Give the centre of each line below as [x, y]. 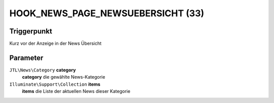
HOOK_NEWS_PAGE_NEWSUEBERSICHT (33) [107, 13]
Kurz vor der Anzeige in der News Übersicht [55, 44]
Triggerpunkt [31, 31]
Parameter [26, 58]
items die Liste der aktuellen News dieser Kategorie [76, 91]
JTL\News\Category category [43, 70]
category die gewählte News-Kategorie [64, 77]
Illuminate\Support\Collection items [55, 84]
